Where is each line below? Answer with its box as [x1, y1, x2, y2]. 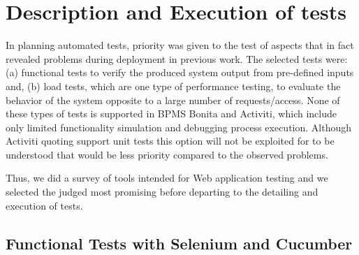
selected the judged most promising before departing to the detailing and [6, 184, 318, 199]
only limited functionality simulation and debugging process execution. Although [6, 119, 352, 134]
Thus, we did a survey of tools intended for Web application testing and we [6, 170, 328, 185]
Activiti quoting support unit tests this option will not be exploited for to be [6, 133, 335, 148]
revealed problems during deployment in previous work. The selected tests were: [6, 51, 348, 66]
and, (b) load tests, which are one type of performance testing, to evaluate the [6, 78, 341, 93]
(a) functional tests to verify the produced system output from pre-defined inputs [6, 65, 354, 80]
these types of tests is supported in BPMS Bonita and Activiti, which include [6, 106, 337, 121]
